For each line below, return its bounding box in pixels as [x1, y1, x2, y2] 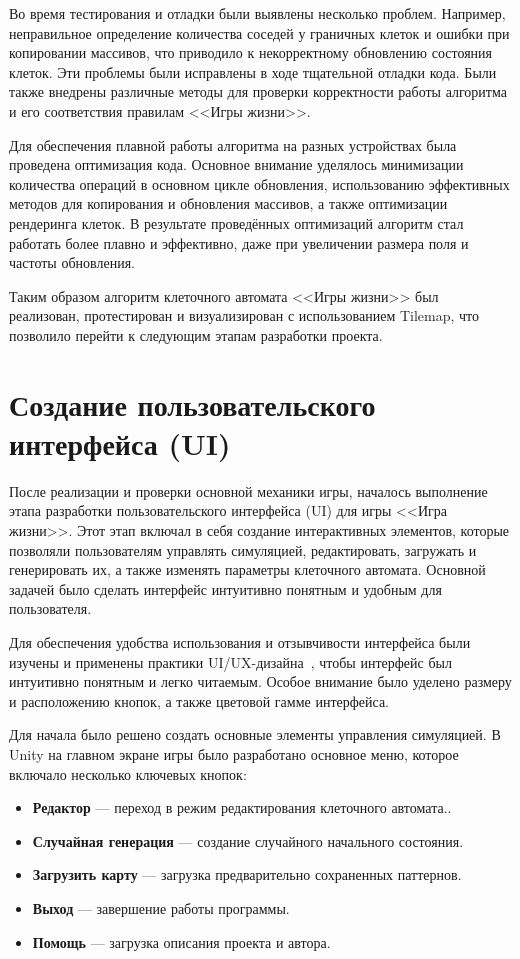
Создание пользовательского [9, 383, 376, 424]
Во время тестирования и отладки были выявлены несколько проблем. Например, [9, 3, 506, 23]
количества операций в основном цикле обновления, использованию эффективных [9, 173, 510, 194]
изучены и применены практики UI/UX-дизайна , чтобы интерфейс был [9, 651, 452, 672]
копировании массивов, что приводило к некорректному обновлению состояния [9, 42, 493, 63]
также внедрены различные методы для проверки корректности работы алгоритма [9, 81, 507, 102]
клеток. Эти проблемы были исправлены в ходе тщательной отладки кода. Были [9, 61, 497, 82]
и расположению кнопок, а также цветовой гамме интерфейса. [9, 690, 389, 711]
